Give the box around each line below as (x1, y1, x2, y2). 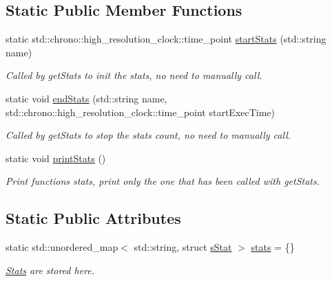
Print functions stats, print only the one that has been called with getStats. (6, 174, 320, 188)
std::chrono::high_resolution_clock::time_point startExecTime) (6, 104, 276, 119)
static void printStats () (6, 150, 106, 165)
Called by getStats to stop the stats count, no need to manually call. (6, 128, 291, 142)
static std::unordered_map (6, 240, 118, 254)
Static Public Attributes (6, 207, 181, 229)
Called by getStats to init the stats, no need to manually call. (6, 68, 262, 82)
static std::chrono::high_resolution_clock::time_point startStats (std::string (6, 32, 326, 46)
